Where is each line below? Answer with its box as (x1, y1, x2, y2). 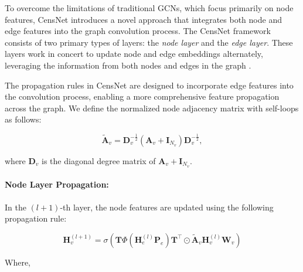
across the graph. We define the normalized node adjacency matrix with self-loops (5, 101, 299, 114)
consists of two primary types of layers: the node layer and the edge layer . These (5, 36, 293, 48)
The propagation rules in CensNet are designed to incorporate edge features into (5, 79, 294, 91)
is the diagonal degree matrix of (42, 154, 156, 166)
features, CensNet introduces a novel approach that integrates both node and (5, 13, 282, 25)
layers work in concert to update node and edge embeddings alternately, (5, 47, 263, 60)
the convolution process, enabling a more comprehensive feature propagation (5, 90, 280, 103)
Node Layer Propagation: (5, 178, 109, 191)
